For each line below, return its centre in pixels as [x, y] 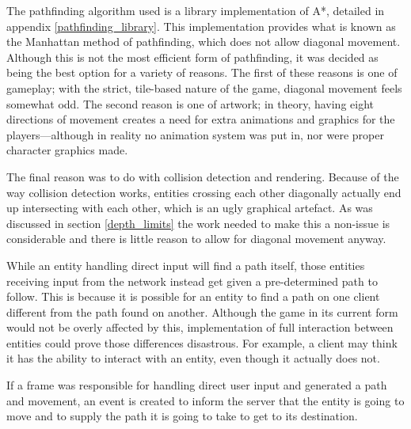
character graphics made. [67, 150]
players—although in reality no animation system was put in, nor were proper [195, 134]
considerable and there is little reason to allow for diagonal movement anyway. [196, 239]
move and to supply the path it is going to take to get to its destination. [182, 416]
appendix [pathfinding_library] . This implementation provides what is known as [201, 26]
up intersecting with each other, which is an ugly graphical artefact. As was [190, 208]
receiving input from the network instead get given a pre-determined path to [192, 281]
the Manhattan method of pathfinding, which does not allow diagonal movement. [204, 42]
